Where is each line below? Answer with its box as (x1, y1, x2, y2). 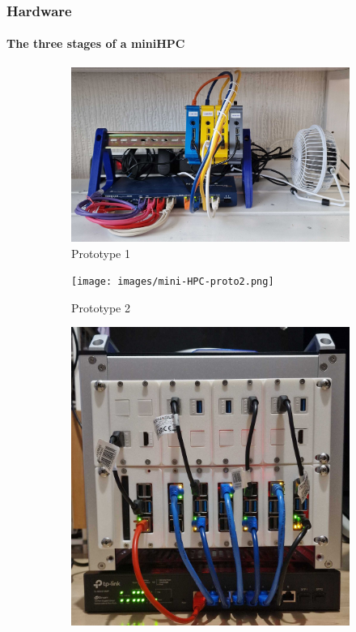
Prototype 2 (71, 299, 130, 316)
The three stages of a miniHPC (6, 35, 185, 52)
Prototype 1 (71, 244, 130, 261)
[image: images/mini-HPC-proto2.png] (71, 276, 274, 288)
